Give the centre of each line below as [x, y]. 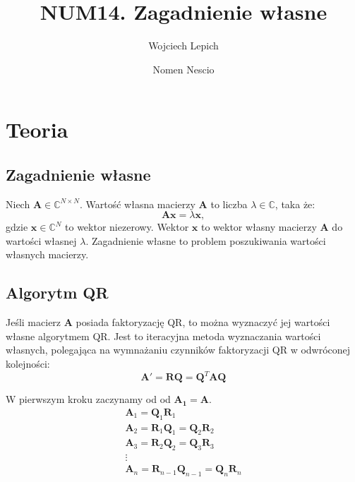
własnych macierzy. [47, 254]
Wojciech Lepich [183, 46]
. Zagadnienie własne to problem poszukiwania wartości [206, 240]
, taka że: [295, 204]
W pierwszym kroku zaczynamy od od [88, 399]
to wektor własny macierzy [259, 227]
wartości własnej [41, 240]
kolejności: [28, 364]
